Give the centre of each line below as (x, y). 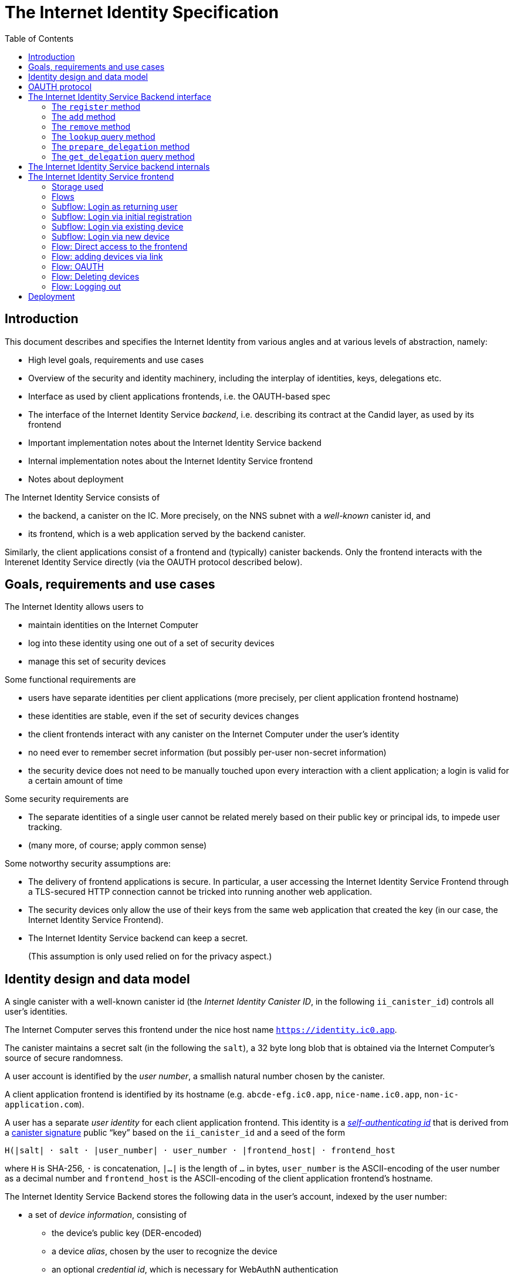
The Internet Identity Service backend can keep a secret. (138, 938)
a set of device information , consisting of (108, 1215)
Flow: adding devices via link (107, 256)
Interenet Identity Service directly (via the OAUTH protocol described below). (154, 562)
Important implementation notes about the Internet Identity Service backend (175, 442)
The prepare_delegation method (121, 146)
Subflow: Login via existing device (118, 226)
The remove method (91, 126)
